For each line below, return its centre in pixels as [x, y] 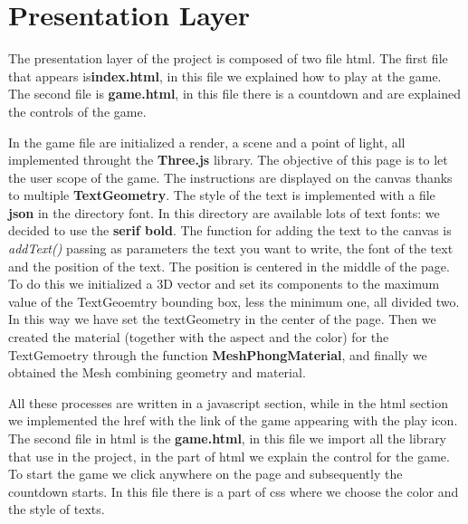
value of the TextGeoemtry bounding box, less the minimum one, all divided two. [234, 301]
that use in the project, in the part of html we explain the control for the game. [229, 456]
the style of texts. [57, 509]
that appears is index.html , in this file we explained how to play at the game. [225, 76]
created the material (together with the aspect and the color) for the [199, 337]
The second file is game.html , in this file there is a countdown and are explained [234, 94]
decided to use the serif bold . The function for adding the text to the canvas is [230, 230]
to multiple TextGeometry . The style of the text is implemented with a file [222, 195]
